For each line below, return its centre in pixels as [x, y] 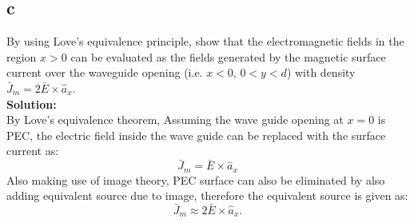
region [22, 56]
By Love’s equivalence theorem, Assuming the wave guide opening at [175, 119]
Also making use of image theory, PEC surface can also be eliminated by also [196, 179]
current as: [33, 151]
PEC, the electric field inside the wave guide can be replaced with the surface [196, 135]
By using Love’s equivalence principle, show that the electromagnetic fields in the [205, 41]
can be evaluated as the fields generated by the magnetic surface [228, 56]
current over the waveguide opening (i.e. [105, 72]
